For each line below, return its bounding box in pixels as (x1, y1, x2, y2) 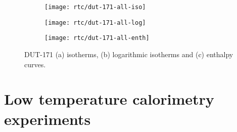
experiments (4, 108, 91, 129)
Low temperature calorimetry (4, 89, 214, 109)
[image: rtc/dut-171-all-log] (44, 19, 146, 26)
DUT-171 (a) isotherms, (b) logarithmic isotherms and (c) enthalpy (24, 49, 233, 59)
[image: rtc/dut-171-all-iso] (44, 4, 146, 11)
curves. (24, 59, 46, 69)
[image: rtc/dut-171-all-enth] (44, 34, 150, 42)
